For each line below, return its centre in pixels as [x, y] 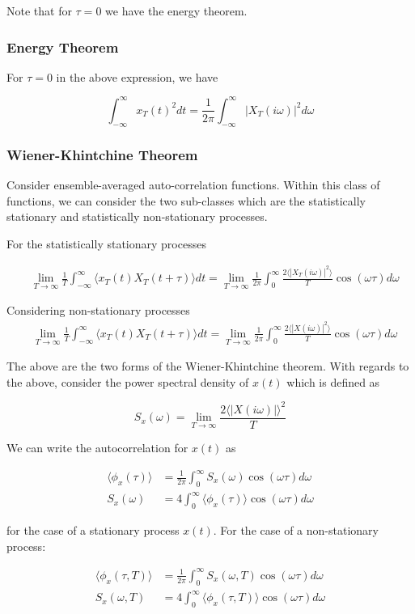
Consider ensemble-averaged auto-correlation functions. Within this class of [193, 184]
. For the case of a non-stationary [296, 530]
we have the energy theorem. [176, 11]
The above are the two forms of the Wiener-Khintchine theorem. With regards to [208, 366]
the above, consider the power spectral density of [128, 381]
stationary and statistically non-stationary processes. [137, 216]
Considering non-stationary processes [98, 310]
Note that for [39, 11]
